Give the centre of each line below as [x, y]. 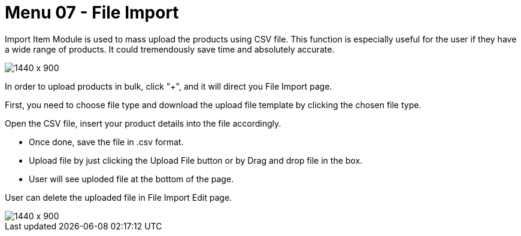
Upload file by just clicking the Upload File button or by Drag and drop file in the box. [196, 160]
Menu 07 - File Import [92, 13]
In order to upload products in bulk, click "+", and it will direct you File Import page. [169, 86]
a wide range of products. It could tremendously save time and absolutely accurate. [170, 49]
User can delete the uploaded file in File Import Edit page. [119, 197]
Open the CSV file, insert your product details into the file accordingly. [143, 123]
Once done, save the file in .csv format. [106, 142]
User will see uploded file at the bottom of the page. [131, 179]
